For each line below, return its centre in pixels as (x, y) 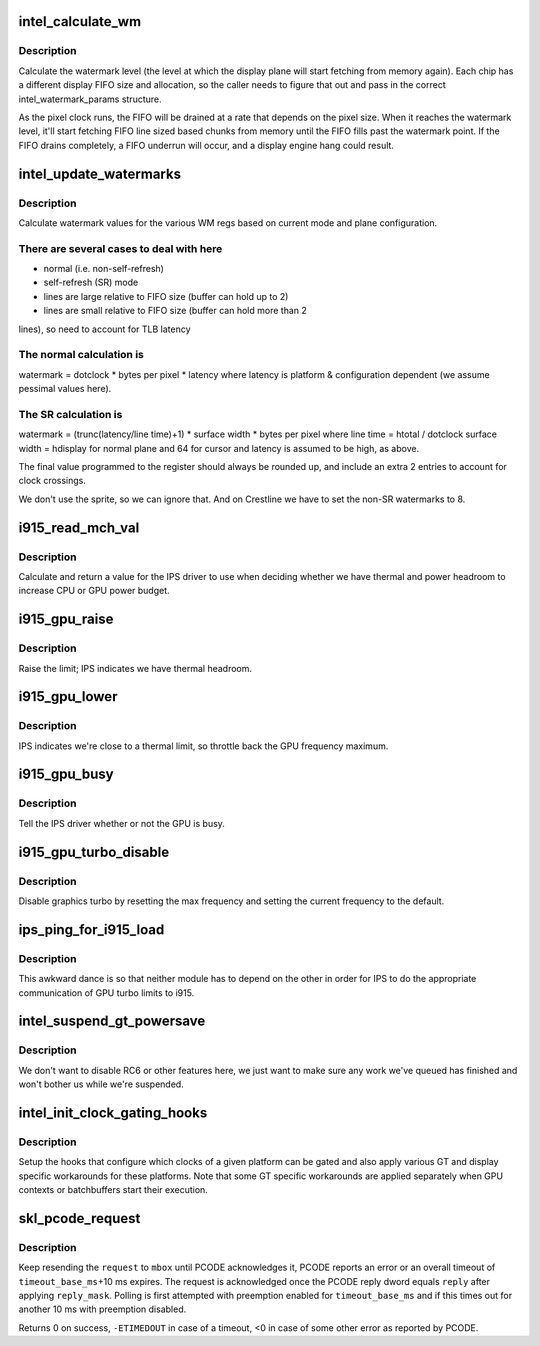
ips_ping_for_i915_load (91, 929)
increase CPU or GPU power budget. (94, 591)
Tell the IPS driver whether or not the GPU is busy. (121, 823)
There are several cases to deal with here (120, 248)
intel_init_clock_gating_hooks (113, 1112)
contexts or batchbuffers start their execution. (113, 1190)
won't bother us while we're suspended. (101, 1084)
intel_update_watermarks (100, 173)
